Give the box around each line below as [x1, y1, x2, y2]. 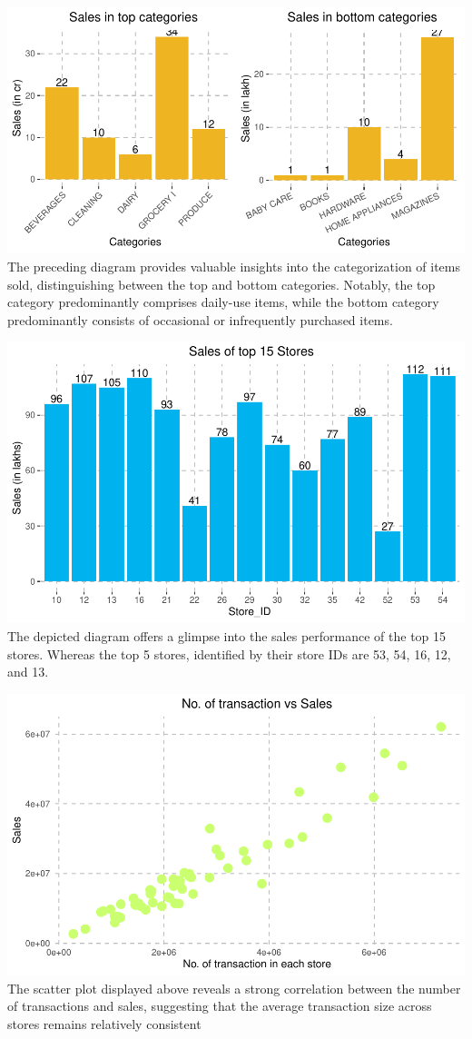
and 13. [7, 662, 49, 681]
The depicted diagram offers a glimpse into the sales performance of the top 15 [7, 627, 447, 646]
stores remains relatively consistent [7, 1014, 202, 1033]
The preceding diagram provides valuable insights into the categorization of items [7, 256, 461, 275]
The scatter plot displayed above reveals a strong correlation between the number [7, 978, 461, 997]
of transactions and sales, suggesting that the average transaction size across [7, 996, 432, 1015]
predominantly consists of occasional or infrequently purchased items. [7, 310, 393, 329]
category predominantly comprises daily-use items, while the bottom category [7, 292, 439, 312]
